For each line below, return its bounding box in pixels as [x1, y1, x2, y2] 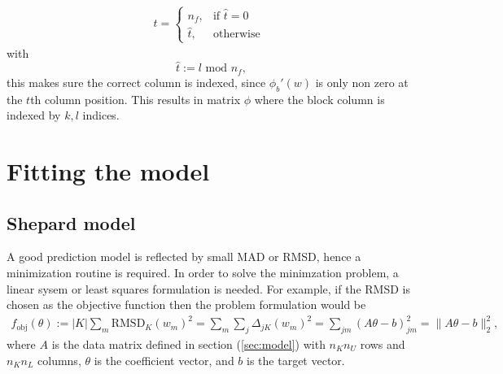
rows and [360, 336, 405, 353]
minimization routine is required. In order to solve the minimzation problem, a [7, 263, 399, 280]
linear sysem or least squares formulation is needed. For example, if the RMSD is [7, 280, 410, 297]
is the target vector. [247, 351, 345, 368]
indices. [82, 107, 120, 124]
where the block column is [254, 90, 385, 107]
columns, [37, 351, 81, 368]
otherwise [212, 28, 260, 41]
